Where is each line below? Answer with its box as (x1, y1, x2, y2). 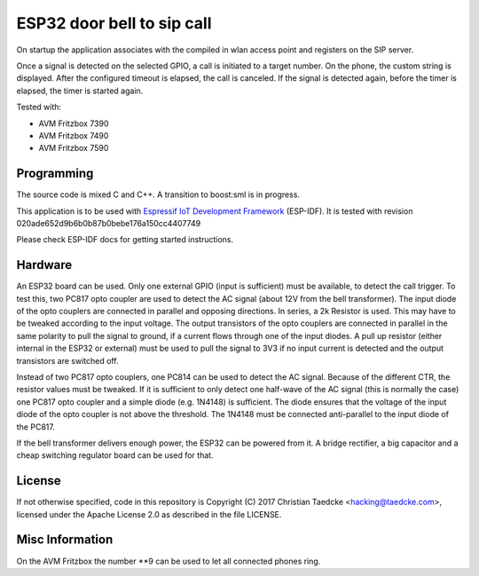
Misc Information (16, 533, 114, 548)
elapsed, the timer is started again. (16, 85, 144, 96)
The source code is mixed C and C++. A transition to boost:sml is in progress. (16, 189, 301, 200)
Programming (16, 166, 94, 181)
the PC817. (16, 422, 55, 432)
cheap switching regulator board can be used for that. (16, 450, 214, 461)
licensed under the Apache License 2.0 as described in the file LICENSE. (16, 509, 282, 519)
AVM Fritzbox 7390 (38, 118, 109, 129)
